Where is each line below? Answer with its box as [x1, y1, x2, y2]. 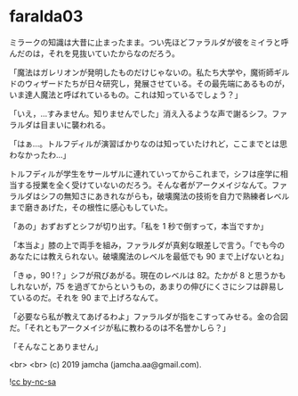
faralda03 [9, 6, 84, 27]
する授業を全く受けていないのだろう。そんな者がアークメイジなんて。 [16, 179, 272, 190]
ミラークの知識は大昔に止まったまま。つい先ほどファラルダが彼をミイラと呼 [9, 37, 289, 47]
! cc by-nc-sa [9, 376, 56, 387]
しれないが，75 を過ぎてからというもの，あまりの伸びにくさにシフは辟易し [9, 281, 285, 292]
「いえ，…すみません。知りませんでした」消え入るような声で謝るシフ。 [9, 108, 272, 119]
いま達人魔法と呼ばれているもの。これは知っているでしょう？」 [9, 89, 243, 100]
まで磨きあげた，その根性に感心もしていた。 [9, 202, 173, 212]
